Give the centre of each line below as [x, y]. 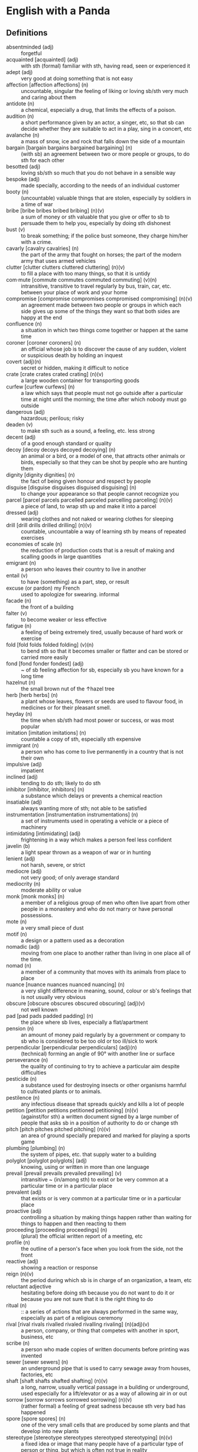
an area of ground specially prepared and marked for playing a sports [106, 1135]
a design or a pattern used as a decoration [73, 940]
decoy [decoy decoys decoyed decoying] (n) [61, 449]
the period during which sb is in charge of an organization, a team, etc [106, 1280]
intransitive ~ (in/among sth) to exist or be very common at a [95, 1179]
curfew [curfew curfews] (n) [40, 387]
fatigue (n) [19, 626]
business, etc [37, 1337]
